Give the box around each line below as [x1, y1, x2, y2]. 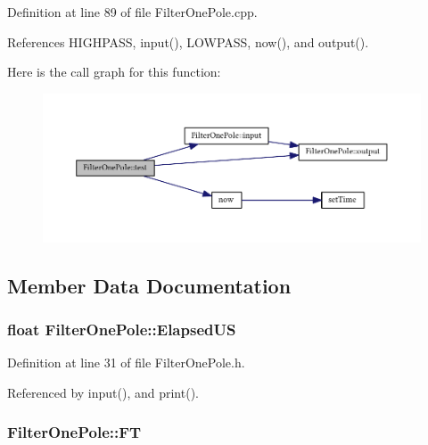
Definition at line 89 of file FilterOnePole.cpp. [7, 3, 258, 21]
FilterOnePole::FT [7, 421, 142, 443]
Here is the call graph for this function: [7, 62, 221, 81]
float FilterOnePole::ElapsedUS [7, 318, 236, 341]
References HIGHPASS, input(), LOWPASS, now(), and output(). [7, 32, 369, 51]
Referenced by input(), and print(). [7, 383, 199, 401]
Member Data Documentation [7, 271, 292, 299]
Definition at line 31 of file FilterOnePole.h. [7, 353, 245, 372]
